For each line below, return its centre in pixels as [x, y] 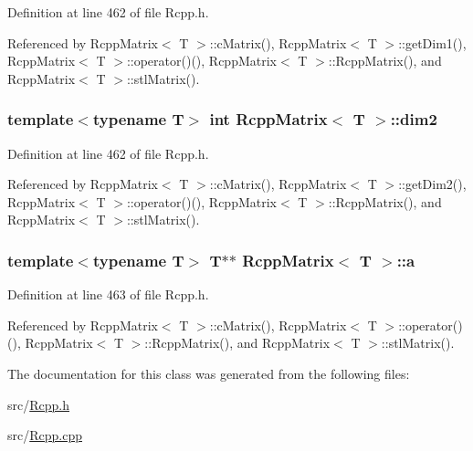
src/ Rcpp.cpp [45, 435]
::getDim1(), [432, 42]
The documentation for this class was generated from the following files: [209, 373]
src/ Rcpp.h [38, 404]
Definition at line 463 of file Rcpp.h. [108, 294]
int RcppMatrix [268, 119]
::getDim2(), [432, 184]
